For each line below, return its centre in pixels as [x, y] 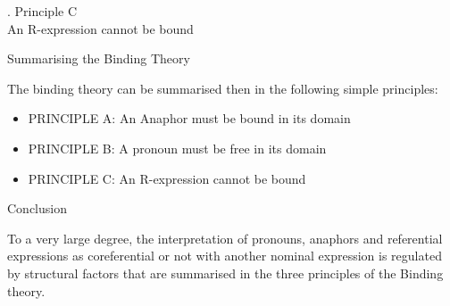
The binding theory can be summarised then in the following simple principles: [223, 88]
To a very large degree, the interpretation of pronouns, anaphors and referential [225, 238]
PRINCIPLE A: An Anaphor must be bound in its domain [189, 118]
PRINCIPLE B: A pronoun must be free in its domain [177, 148]
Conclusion [37, 208]
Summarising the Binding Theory [99, 58]
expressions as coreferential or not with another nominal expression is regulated [225, 256]
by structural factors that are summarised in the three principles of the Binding [225, 273]
